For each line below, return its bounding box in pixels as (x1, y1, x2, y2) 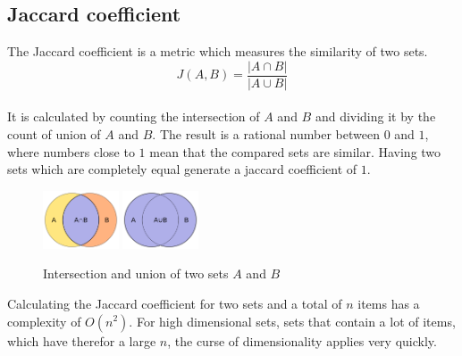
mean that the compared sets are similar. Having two (149, 142, 441, 161)
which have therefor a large (7, 331, 156, 350)
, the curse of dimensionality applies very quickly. (167, 331, 437, 350)
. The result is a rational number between (152, 125, 380, 144)
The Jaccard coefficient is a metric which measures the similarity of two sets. (7, 42, 428, 61)
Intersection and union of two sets (43, 264, 229, 283)
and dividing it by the (315, 107, 436, 126)
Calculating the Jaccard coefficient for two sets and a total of (7, 294, 342, 312)
